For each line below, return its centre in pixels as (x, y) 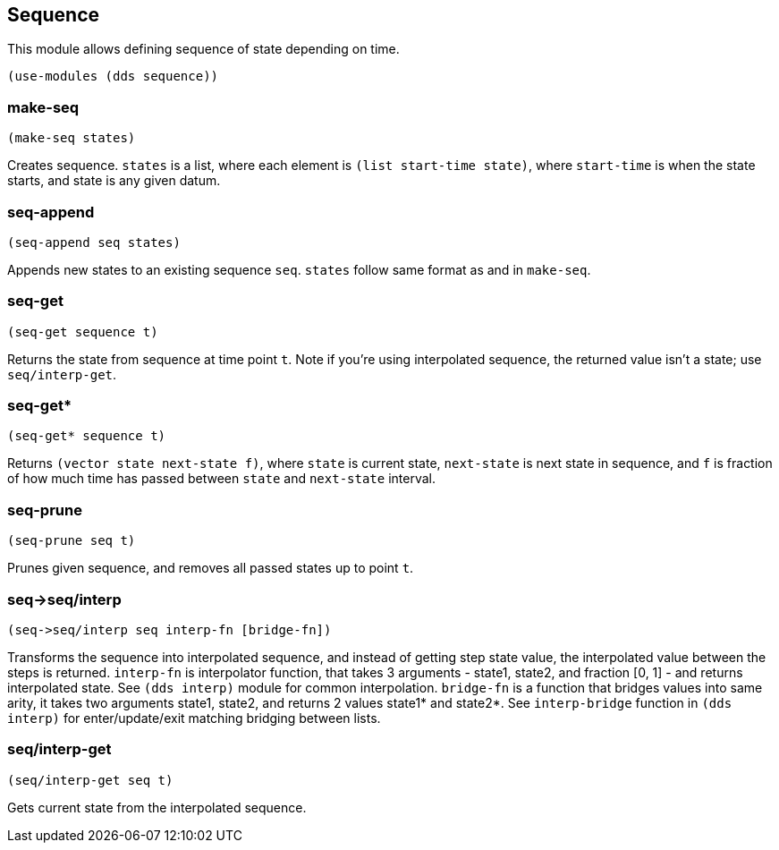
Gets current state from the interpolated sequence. (157, 807)
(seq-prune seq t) (72, 541)
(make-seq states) (72, 138)
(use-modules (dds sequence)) (113, 76)
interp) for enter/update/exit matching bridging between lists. (194, 718)
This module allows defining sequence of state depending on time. (203, 49)
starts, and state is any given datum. (114, 181)
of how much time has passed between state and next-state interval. (221, 479)
